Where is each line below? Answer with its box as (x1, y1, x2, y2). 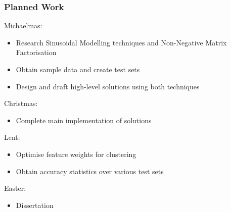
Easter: (4, 183, 26, 193)
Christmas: (4, 98, 38, 109)
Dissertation (16, 199, 54, 210)
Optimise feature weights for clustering (16, 148, 136, 159)
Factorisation (16, 47, 57, 58)
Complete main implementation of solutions (16, 115, 152, 125)
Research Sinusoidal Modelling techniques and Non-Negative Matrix (16, 37, 227, 47)
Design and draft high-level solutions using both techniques (16, 81, 200, 91)
